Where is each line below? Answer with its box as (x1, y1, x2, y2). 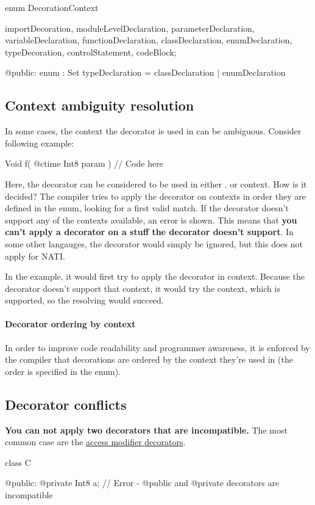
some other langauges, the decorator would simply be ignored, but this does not (5, 237, 303, 250)
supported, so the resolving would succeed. (5, 294, 164, 307)
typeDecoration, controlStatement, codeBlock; (5, 45, 177, 58)
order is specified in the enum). (5, 365, 121, 377)
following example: (5, 136, 74, 149)
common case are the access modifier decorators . (5, 435, 186, 448)
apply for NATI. (5, 249, 65, 262)
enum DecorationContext (5, 1, 99, 13)
